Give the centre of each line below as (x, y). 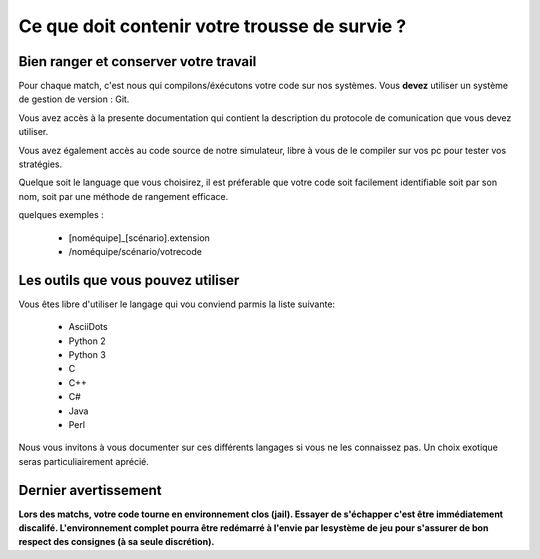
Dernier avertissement (90, 490)
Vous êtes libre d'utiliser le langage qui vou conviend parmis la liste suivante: (176, 304)
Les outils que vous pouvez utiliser (129, 280)
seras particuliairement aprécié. (83, 461)
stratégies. (40, 164)
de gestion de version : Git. (74, 99)
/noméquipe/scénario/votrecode (135, 251)
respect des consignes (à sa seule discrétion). (116, 542)
